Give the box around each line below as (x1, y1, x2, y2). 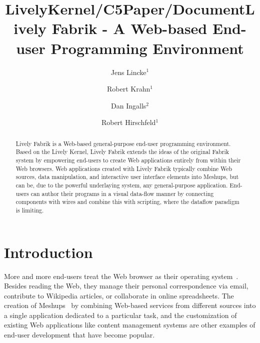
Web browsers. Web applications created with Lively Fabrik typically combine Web (15, 164, 232, 172)
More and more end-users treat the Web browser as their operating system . (4, 270, 238, 281)
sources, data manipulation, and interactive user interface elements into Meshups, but (15, 172, 239, 181)
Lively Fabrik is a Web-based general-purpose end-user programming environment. (15, 139, 231, 147)
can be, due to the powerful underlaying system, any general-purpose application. (15, 180, 228, 189)
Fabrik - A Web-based (51, 18, 207, 38)
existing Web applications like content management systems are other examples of (4, 319, 255, 330)
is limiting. (15, 205, 44, 214)
